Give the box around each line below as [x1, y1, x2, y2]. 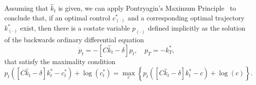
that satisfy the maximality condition [4, 56, 116, 66]
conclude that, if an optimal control [4, 12, 110, 22]
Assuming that [4, 3, 48, 13]
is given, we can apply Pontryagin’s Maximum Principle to [58, 3, 236, 13]
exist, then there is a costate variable [20, 23, 130, 33]
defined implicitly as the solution [148, 23, 245, 33]
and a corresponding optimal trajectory [127, 12, 245, 22]
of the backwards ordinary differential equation [4, 34, 144, 45]
